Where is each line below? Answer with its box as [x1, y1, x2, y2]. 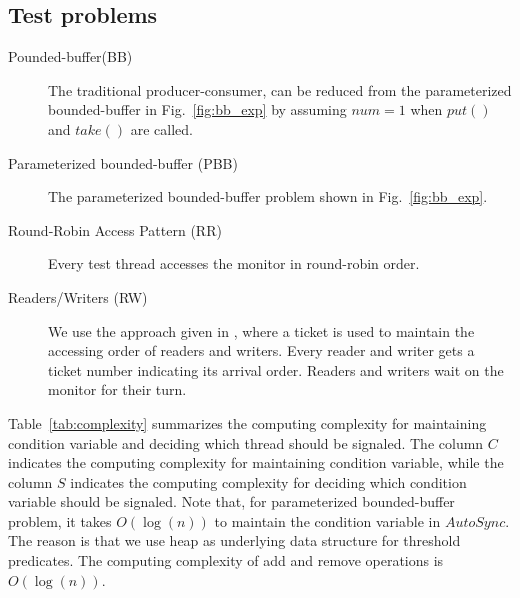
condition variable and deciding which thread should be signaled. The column [8, 432, 484, 453]
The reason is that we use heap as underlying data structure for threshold [8, 530, 461, 551]
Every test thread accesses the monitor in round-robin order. [48, 253, 420, 274]
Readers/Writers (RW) [8, 286, 148, 307]
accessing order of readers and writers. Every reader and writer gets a [48, 340, 475, 361]
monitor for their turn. [48, 379, 187, 400]
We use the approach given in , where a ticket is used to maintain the [48, 320, 475, 341]
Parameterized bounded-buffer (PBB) [8, 152, 238, 173]
